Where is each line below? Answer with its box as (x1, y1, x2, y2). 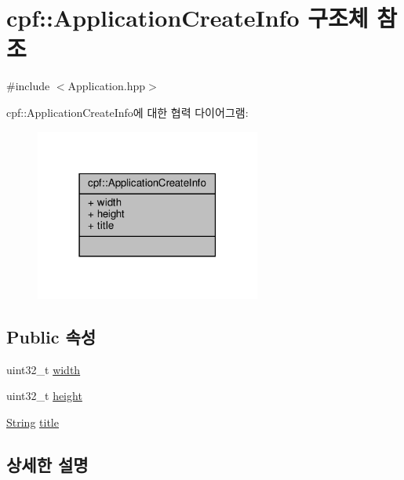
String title (6, 414, 59, 430)
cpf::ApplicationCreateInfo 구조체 (6, 2, 369, 34)
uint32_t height (6, 387, 82, 404)
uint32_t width (6, 361, 81, 377)
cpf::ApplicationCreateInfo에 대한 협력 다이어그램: (6, 104, 249, 120)
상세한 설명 (6, 452, 89, 476)
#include (6, 78, 50, 94)
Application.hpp (67, 78, 145, 94)
